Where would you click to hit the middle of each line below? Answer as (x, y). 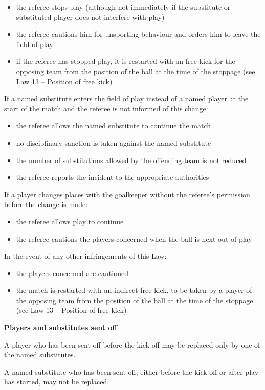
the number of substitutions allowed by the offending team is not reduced (131, 160)
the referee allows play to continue (70, 221)
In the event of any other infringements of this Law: (85, 256)
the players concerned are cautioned (72, 273)
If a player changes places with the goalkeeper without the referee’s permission (127, 194)
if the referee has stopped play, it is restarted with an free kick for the (126, 61)
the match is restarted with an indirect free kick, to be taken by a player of (134, 290)
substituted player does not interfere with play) (90, 17)
